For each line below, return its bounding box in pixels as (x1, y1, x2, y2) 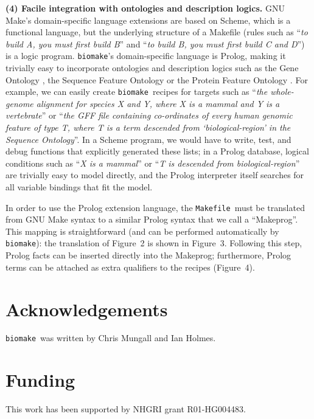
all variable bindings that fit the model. (5, 181, 153, 193)
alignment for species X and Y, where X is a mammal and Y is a (36, 97, 280, 109)
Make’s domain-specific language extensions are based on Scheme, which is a (5, 13, 291, 26)
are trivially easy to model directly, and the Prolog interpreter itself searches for (5, 168, 304, 181)
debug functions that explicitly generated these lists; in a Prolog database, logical (5, 145, 309, 158)
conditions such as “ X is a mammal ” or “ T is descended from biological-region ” (5, 156, 300, 169)
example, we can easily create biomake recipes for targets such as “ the (5, 85, 268, 98)
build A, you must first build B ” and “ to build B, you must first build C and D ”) (5, 37, 305, 50)
